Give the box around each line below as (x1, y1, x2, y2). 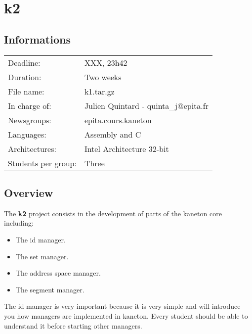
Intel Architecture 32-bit (84, 143, 169, 154)
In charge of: (8, 99, 51, 111)
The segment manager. (15, 284, 84, 294)
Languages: (8, 128, 46, 140)
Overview (4, 185, 53, 200)
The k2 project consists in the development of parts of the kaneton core (4, 208, 222, 218)
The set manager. (15, 251, 69, 261)
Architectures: (8, 143, 56, 154)
